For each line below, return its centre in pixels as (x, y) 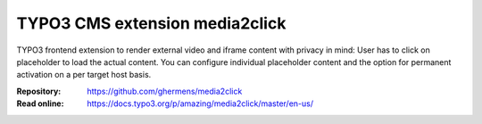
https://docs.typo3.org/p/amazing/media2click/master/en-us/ (200, 103)
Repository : (39, 91)
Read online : (40, 103)
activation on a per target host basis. (84, 75)
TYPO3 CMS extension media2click (151, 23)
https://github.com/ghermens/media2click (165, 91)
